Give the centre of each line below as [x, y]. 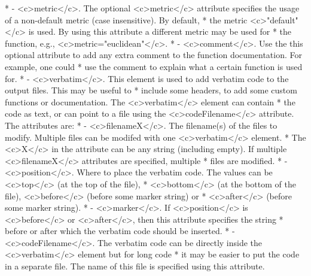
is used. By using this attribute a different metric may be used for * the [160, 31]
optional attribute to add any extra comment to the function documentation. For [153, 55]
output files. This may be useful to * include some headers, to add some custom [151, 90]
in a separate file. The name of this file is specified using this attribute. [135, 266]
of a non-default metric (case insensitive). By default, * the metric [126, 19]
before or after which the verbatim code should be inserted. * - [120, 231]
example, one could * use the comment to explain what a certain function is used [154, 66]
